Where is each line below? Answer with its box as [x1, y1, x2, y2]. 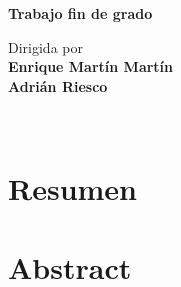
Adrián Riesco [8, 75, 108, 96]
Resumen [8, 168, 137, 209]
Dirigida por [8, 36, 83, 57]
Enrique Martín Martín [8, 56, 174, 77]
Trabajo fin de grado [8, 3, 153, 23]
